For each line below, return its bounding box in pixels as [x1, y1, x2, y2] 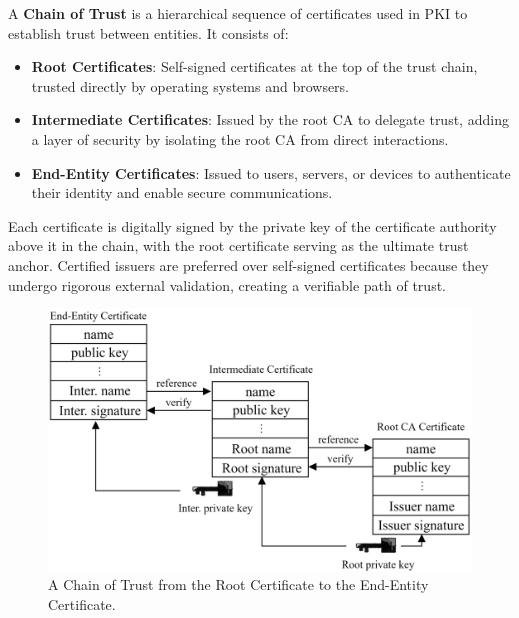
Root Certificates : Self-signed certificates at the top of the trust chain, [31, 56, 478, 77]
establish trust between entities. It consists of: [8, 22, 289, 43]
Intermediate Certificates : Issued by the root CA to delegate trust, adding [31, 109, 509, 130]
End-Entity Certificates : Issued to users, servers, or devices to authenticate [31, 162, 511, 183]
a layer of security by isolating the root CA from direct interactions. [31, 128, 449, 149]
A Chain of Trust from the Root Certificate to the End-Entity [48, 574, 429, 595]
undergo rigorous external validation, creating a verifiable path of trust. [8, 274, 446, 295]
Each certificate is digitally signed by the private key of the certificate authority [8, 215, 497, 236]
